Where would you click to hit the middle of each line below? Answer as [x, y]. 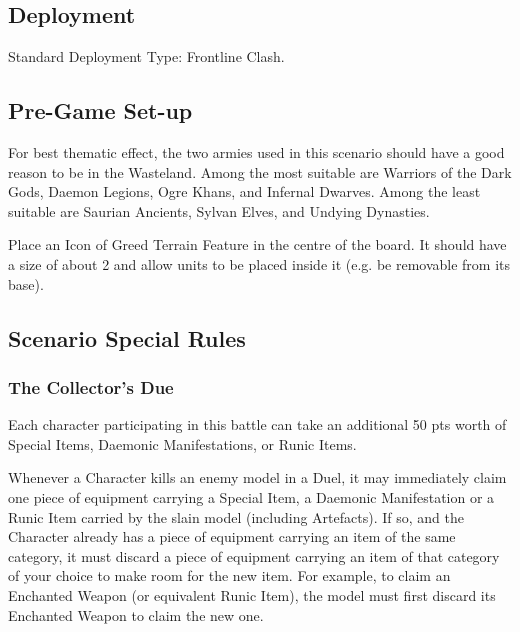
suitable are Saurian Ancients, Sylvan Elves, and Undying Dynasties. [219, 210]
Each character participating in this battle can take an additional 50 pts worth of [257, 424]
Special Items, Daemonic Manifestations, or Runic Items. [182, 443]
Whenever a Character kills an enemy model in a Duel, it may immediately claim [257, 477]
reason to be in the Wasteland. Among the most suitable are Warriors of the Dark [260, 171]
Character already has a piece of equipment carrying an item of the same [232, 536]
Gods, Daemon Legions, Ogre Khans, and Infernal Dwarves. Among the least [244, 191]
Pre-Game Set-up [100, 110]
